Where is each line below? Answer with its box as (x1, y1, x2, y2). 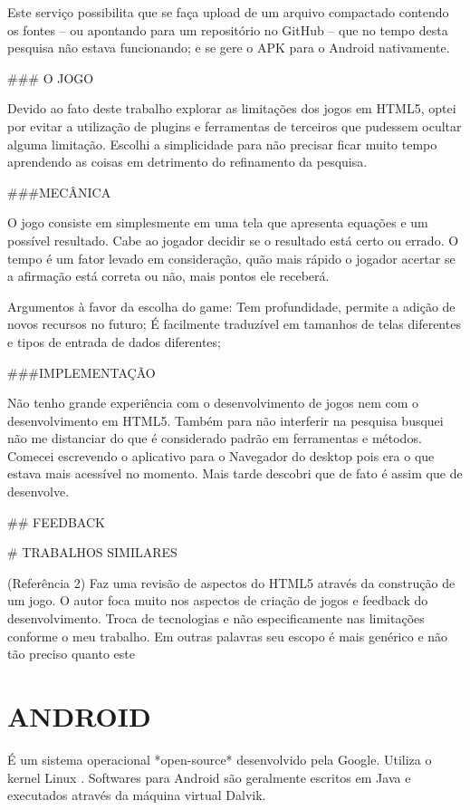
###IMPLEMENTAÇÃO (7, 362, 156, 381)
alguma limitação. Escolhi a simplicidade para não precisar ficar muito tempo (7, 134, 437, 153)
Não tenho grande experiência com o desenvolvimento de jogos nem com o (7, 393, 419, 412)
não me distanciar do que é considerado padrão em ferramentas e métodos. (7, 429, 422, 448)
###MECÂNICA (7, 182, 111, 201)
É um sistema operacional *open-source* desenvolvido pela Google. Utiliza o (7, 749, 432, 768)
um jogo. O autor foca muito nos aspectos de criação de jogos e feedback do (7, 591, 428, 610)
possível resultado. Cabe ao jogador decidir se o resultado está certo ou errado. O (7, 230, 459, 249)
